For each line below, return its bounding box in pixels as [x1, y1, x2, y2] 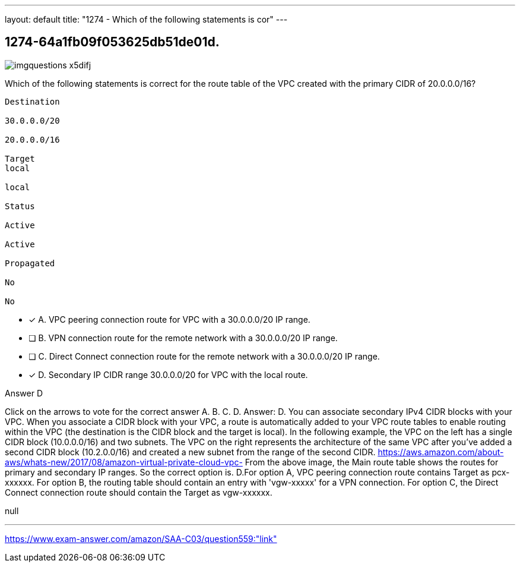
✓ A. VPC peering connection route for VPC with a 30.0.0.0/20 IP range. [28, 314, 310, 325]
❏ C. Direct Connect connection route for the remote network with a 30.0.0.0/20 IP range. [28, 351, 380, 361]
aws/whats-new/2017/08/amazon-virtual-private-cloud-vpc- [5, 456, 243, 467]
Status [5, 201, 35, 211]
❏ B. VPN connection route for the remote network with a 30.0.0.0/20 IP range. [28, 332, 338, 343]
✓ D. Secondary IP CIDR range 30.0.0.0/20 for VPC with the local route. [28, 369, 308, 380]
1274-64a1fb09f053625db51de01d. [5, 34, 220, 50]
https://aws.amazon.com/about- [378, 446, 504, 457]
